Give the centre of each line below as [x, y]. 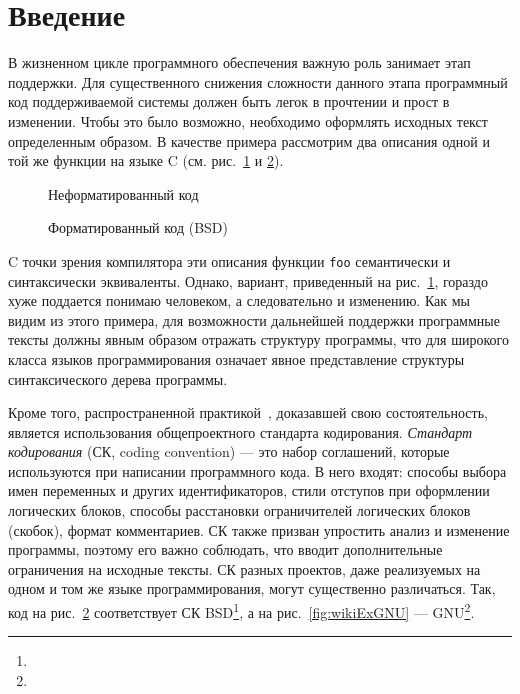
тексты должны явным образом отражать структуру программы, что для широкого [258, 339]
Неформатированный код [123, 193]
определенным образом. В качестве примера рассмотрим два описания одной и [249, 140]
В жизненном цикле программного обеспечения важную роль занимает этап [239, 62]
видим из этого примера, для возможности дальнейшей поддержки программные [254, 319]
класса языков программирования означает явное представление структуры [236, 358]
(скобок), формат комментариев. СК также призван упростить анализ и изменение [259, 529]
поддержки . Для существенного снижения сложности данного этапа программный [258, 81]
